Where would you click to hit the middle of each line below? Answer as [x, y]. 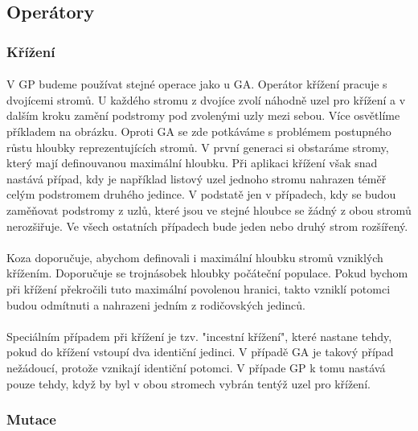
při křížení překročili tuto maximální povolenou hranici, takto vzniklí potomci [199, 288]
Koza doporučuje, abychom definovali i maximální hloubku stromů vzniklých [195, 257]
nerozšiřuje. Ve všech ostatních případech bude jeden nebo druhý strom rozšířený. [207, 226]
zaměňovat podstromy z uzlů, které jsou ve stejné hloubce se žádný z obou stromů [209, 209]
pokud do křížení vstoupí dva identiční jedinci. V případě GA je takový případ [200, 352]
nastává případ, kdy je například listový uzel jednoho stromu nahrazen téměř [197, 178]
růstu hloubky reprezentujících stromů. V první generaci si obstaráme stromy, [198, 147]
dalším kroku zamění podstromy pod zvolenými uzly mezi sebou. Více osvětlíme [203, 115]
